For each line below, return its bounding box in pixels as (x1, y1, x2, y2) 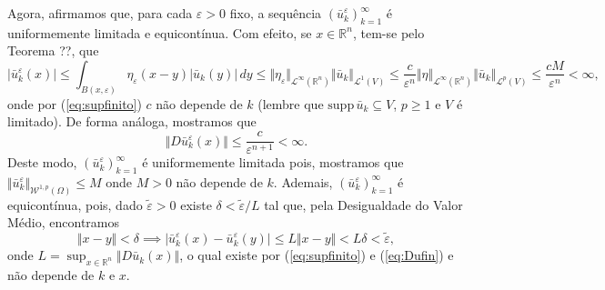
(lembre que (257, 94, 324, 113)
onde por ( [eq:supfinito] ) (7, 94, 142, 113)
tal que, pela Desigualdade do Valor (264, 195, 463, 214)
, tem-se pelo (352, 23, 425, 42)
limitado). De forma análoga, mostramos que (7, 112, 257, 131)
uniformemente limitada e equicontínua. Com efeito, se (7, 23, 312, 42)
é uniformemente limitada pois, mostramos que (142, 153, 404, 172)
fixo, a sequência (229, 4, 322, 22)
